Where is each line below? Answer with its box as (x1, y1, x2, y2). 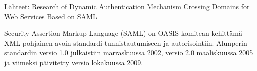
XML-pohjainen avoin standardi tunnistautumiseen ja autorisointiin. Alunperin (4, 37, 247, 48)
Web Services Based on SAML (4, 11, 97, 21)
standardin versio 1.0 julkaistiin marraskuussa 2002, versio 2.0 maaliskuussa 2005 (4, 47, 253, 58)
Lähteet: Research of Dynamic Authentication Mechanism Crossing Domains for (4, 1, 250, 11)
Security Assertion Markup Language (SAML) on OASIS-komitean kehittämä (4, 28, 242, 38)
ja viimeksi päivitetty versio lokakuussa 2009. (4, 57, 143, 67)
